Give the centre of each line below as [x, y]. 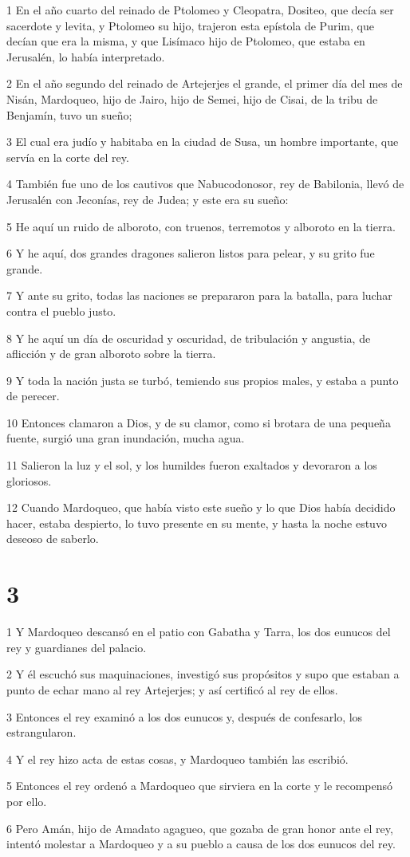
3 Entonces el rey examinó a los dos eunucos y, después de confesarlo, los [185, 716]
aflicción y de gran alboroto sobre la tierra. [111, 354]
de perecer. [33, 396]
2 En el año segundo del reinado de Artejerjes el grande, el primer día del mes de [205, 83]
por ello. [27, 801]
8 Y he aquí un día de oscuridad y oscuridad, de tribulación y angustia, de [189, 338]
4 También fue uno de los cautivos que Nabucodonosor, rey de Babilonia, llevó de [205, 184]
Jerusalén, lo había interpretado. [86, 56]
